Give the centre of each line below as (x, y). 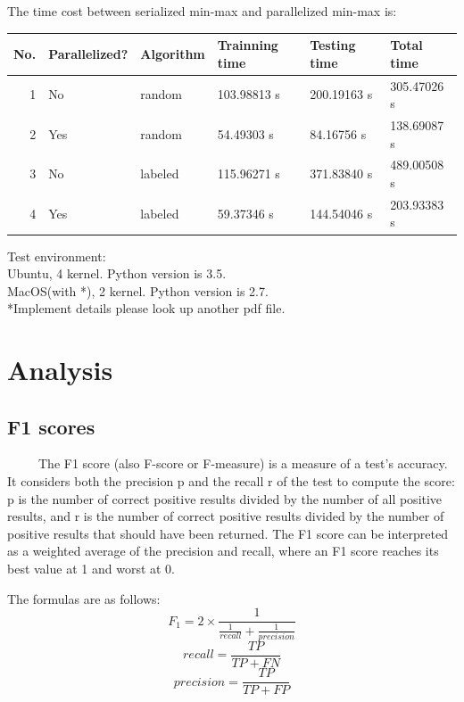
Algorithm (173, 53)
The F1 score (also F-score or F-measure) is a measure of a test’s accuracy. (243, 463)
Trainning (248, 45)
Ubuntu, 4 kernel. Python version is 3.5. (117, 273)
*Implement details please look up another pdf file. (146, 308)
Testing (333, 45)
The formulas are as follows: (84, 598)
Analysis (60, 370)
